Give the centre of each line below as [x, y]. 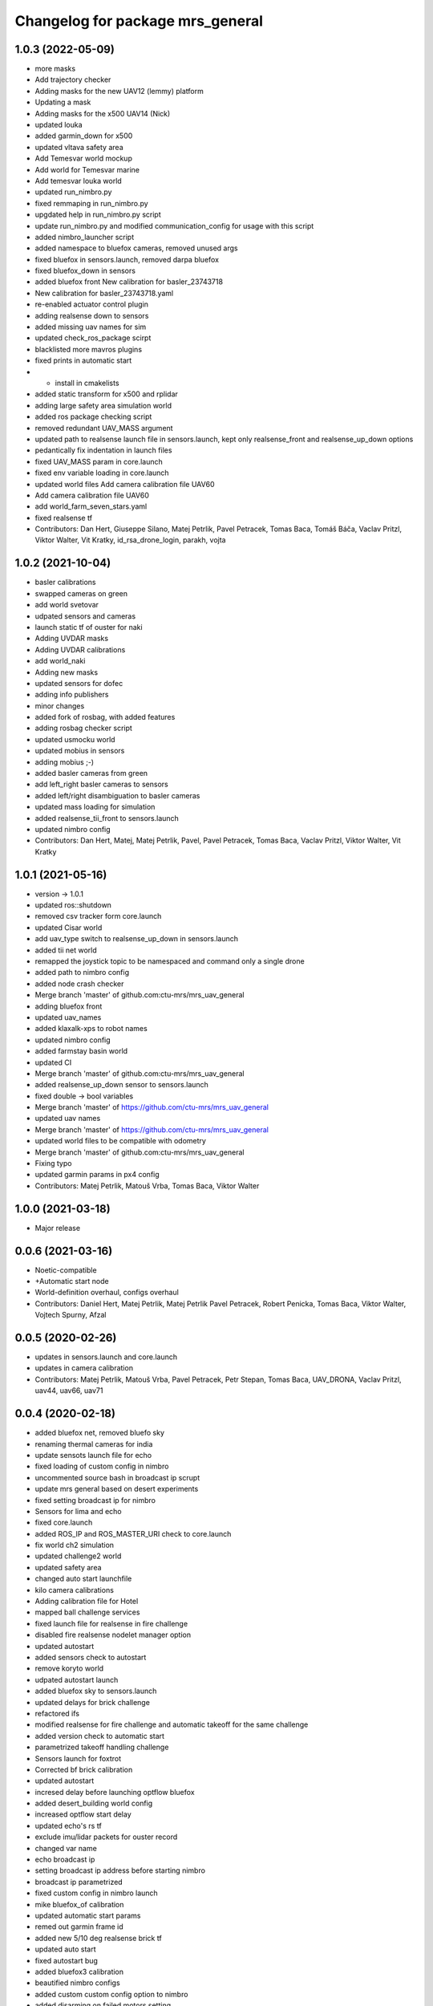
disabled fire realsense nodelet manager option [113, 1635]
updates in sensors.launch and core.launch [106, 1357]
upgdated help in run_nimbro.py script [98, 215]
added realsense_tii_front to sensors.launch [107, 818]
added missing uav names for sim [91, 327]
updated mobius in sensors [80, 751]
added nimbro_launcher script [85, 237]
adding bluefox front [69, 1006]
